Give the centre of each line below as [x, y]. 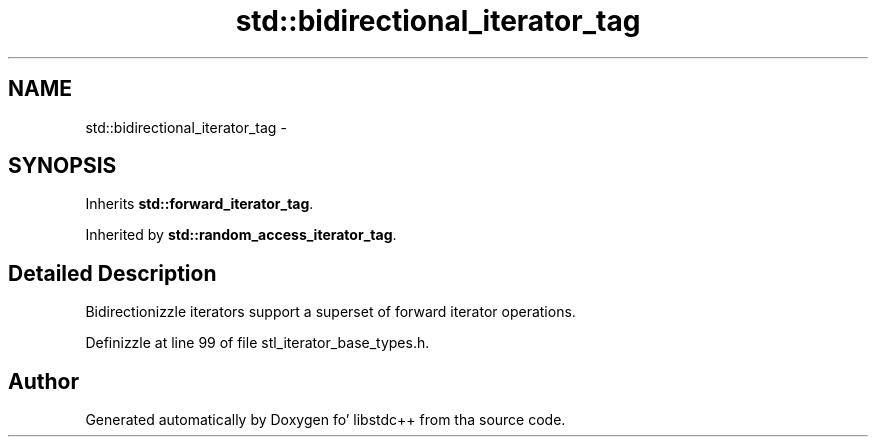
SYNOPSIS [62, 166]
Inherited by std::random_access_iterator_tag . [241, 235]
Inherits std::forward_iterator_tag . [199, 204]
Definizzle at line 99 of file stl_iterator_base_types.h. [257, 343]
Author [43, 381]
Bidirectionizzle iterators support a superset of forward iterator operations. [330, 312]
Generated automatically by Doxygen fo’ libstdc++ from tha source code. [325, 420]
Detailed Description [112, 273]
